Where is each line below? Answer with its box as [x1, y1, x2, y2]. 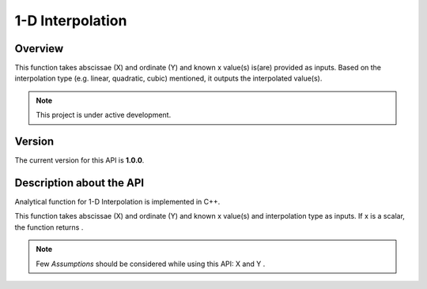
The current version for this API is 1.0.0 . [14, 156, 145, 165]
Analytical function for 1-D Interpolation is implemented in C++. [14, 197, 221, 207]
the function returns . [14, 222, 84, 232]
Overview [14, 42, 64, 55]
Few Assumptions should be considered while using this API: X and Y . [36, 259, 266, 268]
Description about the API [14, 176, 145, 190]
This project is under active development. [36, 111, 172, 120]
